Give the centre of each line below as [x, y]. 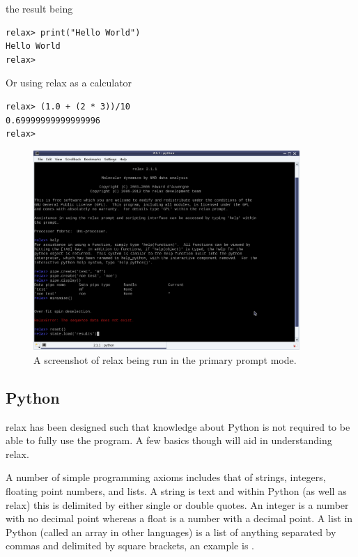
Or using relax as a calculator [69, 83]
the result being [39, 8]
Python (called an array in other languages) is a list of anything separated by [171, 532]
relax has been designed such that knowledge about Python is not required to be [178, 426]
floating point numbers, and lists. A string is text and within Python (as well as [176, 491]
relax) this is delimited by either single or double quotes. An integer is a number [177, 504]
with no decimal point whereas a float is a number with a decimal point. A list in [179, 518]
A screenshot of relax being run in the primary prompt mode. [165, 359]
